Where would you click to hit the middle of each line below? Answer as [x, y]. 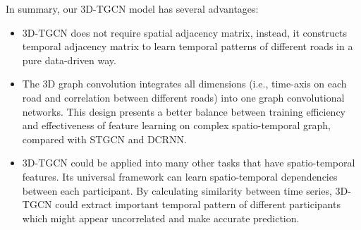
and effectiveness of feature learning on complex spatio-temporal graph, [176, 125]
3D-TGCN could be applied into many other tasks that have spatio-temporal [189, 163]
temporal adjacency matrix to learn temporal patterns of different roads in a [188, 46]
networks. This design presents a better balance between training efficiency [184, 111]
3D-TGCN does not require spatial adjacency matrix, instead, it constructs [184, 32]
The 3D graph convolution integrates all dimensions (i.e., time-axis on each [184, 84]
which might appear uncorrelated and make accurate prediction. [161, 218]
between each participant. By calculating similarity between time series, [177, 190]
